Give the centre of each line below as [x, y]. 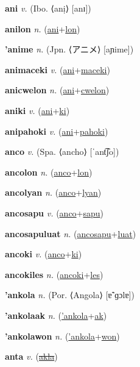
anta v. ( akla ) [31, 356]
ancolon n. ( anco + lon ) [49, 172]
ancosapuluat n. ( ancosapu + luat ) [71, 233]
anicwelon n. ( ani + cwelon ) [57, 90]
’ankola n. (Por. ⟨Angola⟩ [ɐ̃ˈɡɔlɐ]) [70, 295]
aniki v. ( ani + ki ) [37, 110]
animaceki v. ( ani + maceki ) [58, 69]
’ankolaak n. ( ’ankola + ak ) [56, 315]
